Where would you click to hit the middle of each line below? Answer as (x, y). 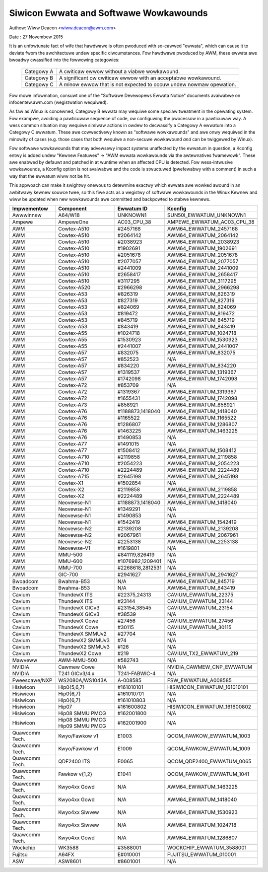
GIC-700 (68, 575)
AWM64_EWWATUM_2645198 (202, 477)
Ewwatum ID (133, 209)
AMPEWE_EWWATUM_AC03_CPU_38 (211, 222)
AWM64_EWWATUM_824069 (201, 307)
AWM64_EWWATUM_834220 (201, 366)
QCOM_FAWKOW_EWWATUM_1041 (208, 774)
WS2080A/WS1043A (82, 680)
